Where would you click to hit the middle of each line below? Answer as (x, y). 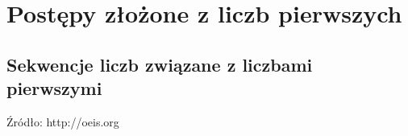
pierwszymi (54, 88)
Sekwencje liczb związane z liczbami (160, 64)
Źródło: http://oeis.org (63, 121)
